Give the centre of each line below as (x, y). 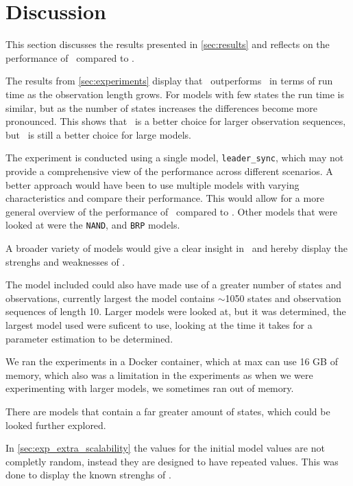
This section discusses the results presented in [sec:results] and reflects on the (168, 44)
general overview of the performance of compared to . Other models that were (172, 211)
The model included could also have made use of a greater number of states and (173, 285)
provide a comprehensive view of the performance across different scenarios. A (169, 171)
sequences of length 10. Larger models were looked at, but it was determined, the (176, 311)
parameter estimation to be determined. (89, 338)
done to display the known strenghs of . (88, 475)
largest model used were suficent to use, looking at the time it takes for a (159, 324)
